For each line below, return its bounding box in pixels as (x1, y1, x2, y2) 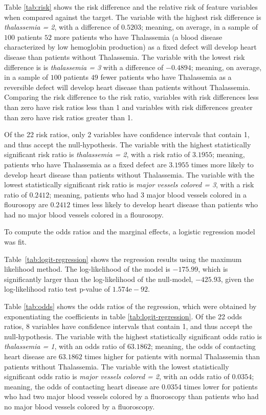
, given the (220, 273, 254, 284)
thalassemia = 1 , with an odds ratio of (4, 341, 125, 352)
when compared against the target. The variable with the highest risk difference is (4, 11, 261, 22)
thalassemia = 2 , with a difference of (4, 21, 119, 32)
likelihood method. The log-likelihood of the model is (4, 264, 170, 274)
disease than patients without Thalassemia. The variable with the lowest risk (4, 51, 245, 62)
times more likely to (191, 159, 254, 169)
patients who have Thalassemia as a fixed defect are (4, 159, 167, 169)
